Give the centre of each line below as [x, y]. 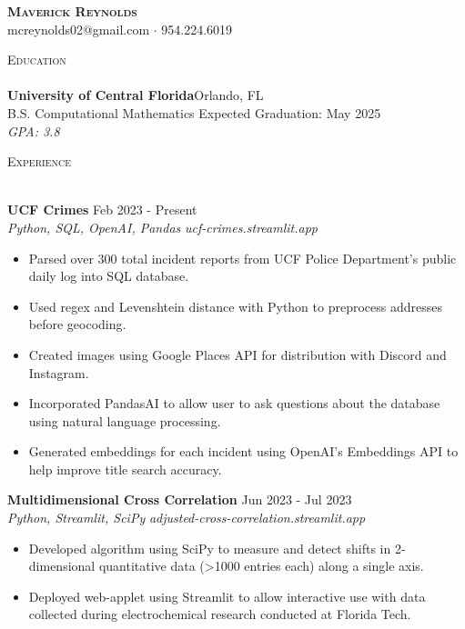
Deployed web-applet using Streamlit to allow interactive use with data [227, 596]
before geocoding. [77, 324]
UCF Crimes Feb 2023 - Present [102, 210]
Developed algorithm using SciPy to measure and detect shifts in [210, 548]
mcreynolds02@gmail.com [79, 29]
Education [37, 60]
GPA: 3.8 [34, 130]
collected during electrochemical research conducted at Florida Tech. [220, 614]
